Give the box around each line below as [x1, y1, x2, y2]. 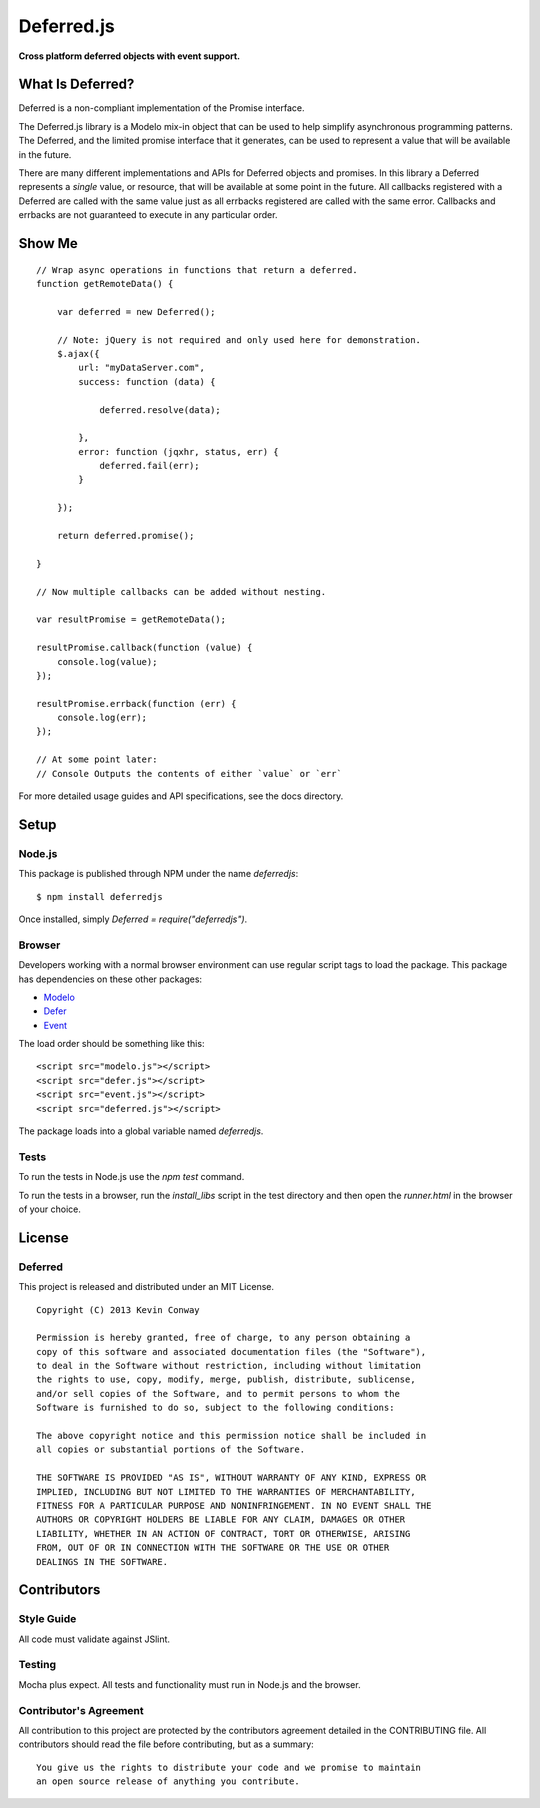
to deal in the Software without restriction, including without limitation [36, 1360, 422, 1372]
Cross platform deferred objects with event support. [18, 50, 241, 62]
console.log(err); [56, 712, 148, 724]
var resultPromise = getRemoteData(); [36, 614, 227, 625]
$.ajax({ [56, 348, 100, 359]
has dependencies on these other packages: [18, 973, 203, 985]
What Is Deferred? [18, 76, 135, 93]
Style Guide [18, 1612, 77, 1626]
